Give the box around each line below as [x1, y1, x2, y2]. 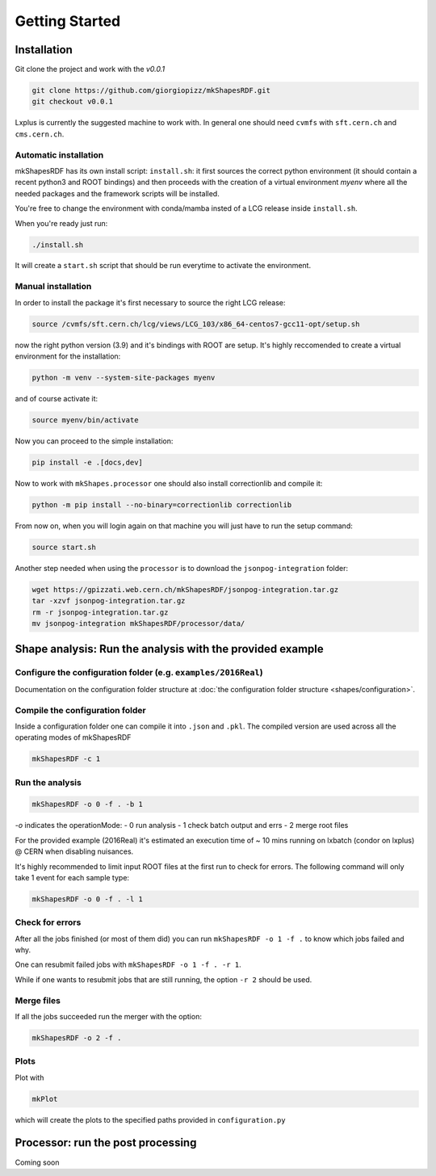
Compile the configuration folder [15, 704, 146, 716]
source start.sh [31, 542, 97, 552]
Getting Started [15, 12, 121, 30]
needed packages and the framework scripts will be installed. [15, 188, 220, 198]
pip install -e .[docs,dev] [31, 457, 143, 467]
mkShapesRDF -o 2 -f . [31, 1033, 122, 1042]
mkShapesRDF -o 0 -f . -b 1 [31, 800, 143, 809]
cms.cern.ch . [15, 129, 65, 139]
